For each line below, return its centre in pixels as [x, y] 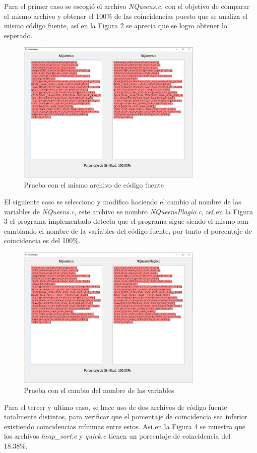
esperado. [18, 35]
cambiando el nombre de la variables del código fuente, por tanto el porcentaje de [128, 230]
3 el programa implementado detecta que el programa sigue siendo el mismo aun [126, 221]
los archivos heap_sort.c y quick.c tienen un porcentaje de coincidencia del [117, 436]
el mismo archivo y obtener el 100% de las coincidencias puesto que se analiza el [126, 16]
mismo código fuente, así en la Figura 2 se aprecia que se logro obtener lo [116, 26]
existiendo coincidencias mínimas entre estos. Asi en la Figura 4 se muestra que [125, 426]
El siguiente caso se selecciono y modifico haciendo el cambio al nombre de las [123, 201]
